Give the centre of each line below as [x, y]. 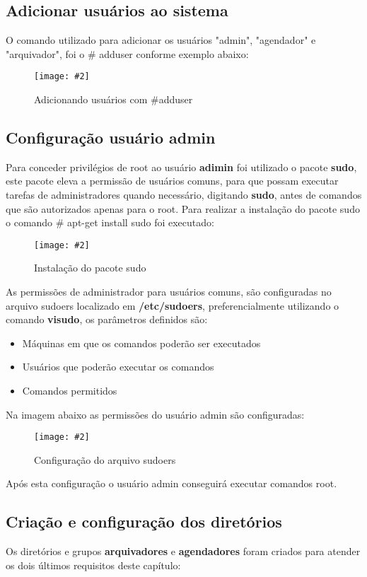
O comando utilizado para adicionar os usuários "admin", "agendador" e [161, 40]
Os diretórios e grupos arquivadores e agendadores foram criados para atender [183, 551]
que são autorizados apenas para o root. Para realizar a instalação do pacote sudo [183, 208]
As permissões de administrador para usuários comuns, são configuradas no [169, 292]
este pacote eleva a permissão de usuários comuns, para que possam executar [172, 181]
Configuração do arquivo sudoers [105, 459]
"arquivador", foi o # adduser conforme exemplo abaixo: [127, 53]
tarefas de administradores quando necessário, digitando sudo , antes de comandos [184, 195]
